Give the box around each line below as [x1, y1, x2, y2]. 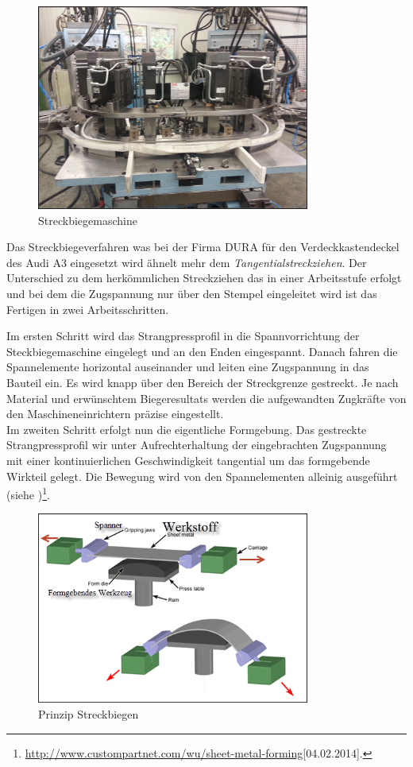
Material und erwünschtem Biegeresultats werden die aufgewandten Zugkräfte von [6, 389, 407, 406]
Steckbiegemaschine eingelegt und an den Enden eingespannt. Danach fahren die [6, 343, 398, 359]
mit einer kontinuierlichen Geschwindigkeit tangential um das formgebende [6, 451, 370, 468]
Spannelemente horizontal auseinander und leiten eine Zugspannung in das [6, 358, 369, 375]
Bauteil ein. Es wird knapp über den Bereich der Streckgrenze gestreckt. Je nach [6, 374, 399, 390]
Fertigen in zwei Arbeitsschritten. [6, 300, 169, 317]
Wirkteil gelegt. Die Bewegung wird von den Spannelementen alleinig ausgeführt [6, 467, 398, 484]
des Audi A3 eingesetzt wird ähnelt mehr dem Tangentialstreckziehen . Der [6, 254, 367, 270]
